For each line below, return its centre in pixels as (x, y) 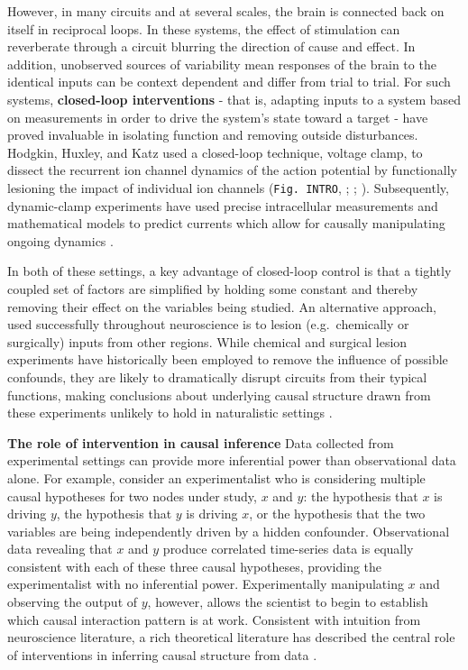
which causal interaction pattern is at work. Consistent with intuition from (214, 619)
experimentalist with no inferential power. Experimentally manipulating (206, 584)
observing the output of (73, 602)
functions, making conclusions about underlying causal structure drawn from (219, 395)
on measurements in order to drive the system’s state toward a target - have (218, 117)
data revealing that (60, 549)
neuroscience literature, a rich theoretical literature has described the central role (231, 637)
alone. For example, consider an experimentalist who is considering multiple (216, 477)
